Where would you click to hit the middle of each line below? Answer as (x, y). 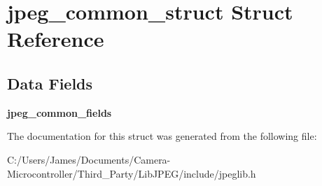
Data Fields (50, 83)
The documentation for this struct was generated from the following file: (162, 136)
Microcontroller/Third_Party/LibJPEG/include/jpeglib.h (132, 173)
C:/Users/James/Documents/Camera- (89, 159)
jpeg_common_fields (59, 112)
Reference (56, 39)
